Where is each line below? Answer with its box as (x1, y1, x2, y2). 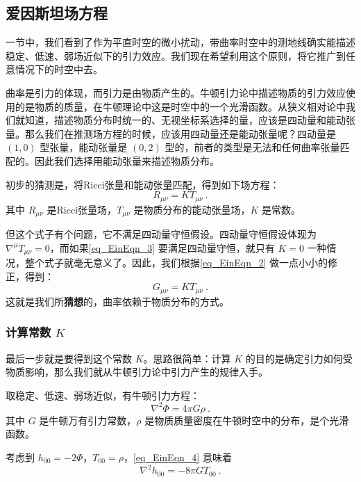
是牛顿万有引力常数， (39, 412, 137, 427)
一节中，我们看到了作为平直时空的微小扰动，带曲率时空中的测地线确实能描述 (6, 35, 355, 49)
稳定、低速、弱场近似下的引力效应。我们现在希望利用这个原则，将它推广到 (6, 48, 346, 63)
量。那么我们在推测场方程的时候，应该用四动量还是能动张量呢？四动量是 (6, 126, 336, 140)
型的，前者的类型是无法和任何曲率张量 (165, 140, 340, 154)
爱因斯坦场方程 (6, 2, 108, 24)
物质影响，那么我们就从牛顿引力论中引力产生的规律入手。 (6, 364, 268, 379)
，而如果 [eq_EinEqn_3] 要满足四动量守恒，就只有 (49, 240, 275, 255)
